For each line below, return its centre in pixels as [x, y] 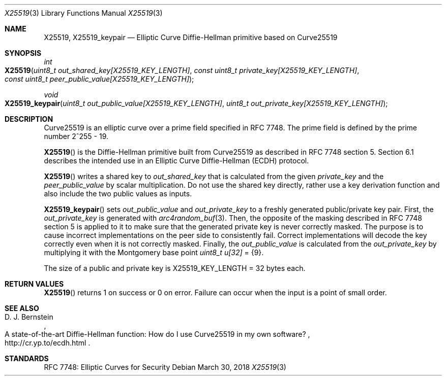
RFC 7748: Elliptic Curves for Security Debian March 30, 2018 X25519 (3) [165, 367]
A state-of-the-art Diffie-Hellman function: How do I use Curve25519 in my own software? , [157, 334]
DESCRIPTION [29, 119]
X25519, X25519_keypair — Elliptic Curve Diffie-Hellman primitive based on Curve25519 [191, 37]
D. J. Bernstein [29, 317]
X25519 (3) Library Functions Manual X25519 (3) [84, 13]
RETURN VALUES [34, 284]
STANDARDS [27, 358]
